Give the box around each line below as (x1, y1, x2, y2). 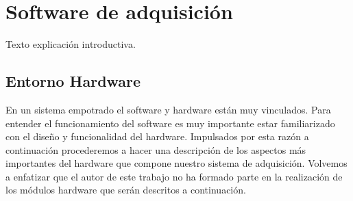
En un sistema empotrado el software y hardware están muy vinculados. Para (5, 102, 331, 116)
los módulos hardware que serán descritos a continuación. (5, 183, 246, 197)
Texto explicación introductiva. (5, 37, 136, 51)
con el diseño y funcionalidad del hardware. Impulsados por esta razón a (5, 129, 309, 144)
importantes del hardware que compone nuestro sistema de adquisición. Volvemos (5, 156, 348, 170)
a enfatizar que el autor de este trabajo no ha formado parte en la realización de (5, 169, 343, 183)
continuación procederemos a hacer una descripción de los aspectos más (5, 142, 306, 157)
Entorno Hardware (5, 70, 141, 92)
